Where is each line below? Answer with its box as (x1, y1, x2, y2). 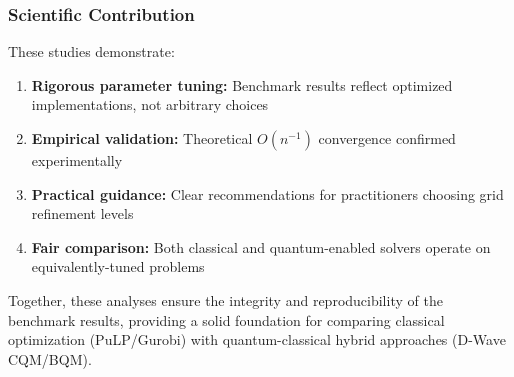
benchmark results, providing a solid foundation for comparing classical (8, 309, 445, 330)
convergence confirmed (318, 128, 456, 148)
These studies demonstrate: (8, 41, 175, 62)
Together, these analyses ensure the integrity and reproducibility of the (8, 289, 443, 310)
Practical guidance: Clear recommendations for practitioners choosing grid (31, 183, 504, 204)
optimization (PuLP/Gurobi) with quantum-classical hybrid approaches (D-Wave (8, 329, 506, 350)
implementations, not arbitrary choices (31, 94, 269, 115)
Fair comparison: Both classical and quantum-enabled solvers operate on (31, 236, 491, 257)
